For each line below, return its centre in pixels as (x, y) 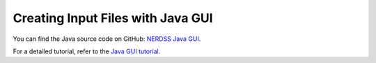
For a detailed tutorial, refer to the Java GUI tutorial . (87, 51)
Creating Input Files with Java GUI (113, 18)
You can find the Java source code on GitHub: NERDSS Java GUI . (107, 39)
